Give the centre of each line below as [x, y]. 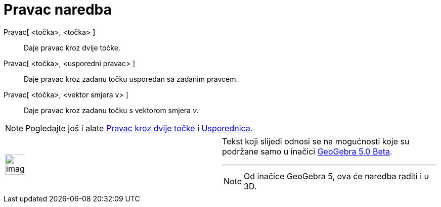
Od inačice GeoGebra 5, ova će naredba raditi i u [337, 176]
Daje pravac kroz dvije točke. [72, 47]
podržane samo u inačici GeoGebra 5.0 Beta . [307, 151]
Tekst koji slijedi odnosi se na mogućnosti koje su [316, 141]
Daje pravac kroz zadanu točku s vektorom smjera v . [111, 110]
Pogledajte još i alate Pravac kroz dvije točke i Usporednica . [139, 128]
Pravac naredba [58, 10]
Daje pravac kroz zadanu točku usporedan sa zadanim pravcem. [131, 79]
